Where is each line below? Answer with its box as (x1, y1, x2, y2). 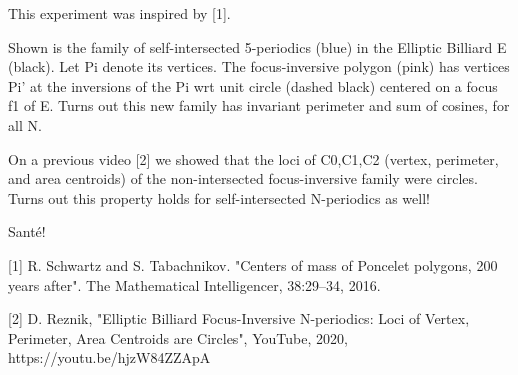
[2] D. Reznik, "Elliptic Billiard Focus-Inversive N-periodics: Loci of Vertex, (8, 308, 470, 329)
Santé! (8, 221, 46, 242)
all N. (8, 114, 42, 135)
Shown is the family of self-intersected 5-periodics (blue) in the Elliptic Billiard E (8, 36, 507, 57)
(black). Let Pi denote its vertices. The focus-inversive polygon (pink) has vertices (8, 56, 510, 77)
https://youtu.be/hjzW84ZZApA (8, 347, 211, 368)
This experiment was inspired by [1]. (8, 3, 231, 23)
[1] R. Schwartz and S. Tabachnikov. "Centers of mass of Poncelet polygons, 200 (8, 254, 498, 275)
